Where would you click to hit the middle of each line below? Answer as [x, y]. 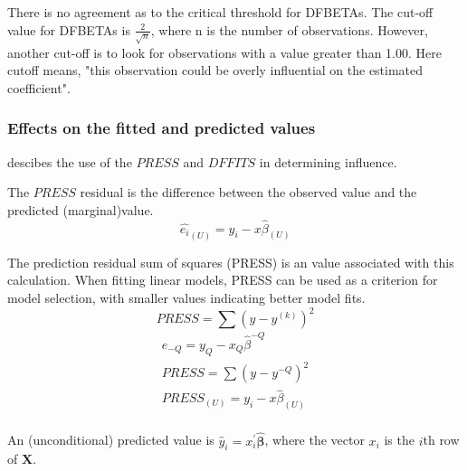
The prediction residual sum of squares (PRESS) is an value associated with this [231, 262]
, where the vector [315, 440]
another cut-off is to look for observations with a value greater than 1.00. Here [224, 52]
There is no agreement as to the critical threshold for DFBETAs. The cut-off [220, 12]
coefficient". [39, 87]
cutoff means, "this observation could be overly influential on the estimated [215, 70]
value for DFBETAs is [69, 29]
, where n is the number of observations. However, [289, 29]
